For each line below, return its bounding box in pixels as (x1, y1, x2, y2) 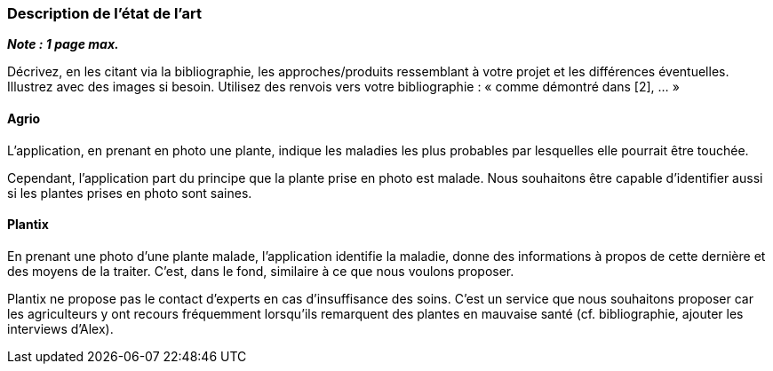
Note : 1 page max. (7, 36, 119, 52)
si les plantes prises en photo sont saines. (7, 185, 252, 201)
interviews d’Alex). (7, 320, 114, 336)
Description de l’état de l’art (7, 4, 202, 22)
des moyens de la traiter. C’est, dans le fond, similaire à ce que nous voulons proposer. (7, 263, 514, 279)
